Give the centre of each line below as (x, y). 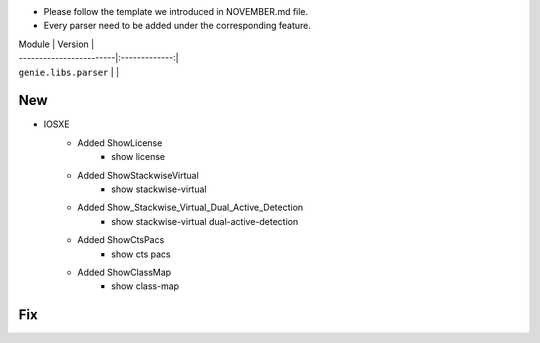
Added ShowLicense (120, 142)
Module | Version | (56, 44)
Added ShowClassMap (124, 272)
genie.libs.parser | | (69, 72)
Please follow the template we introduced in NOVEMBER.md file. (176, 11)
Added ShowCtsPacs (121, 240)
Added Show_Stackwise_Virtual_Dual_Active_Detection (190, 207)
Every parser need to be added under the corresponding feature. (177, 26)
